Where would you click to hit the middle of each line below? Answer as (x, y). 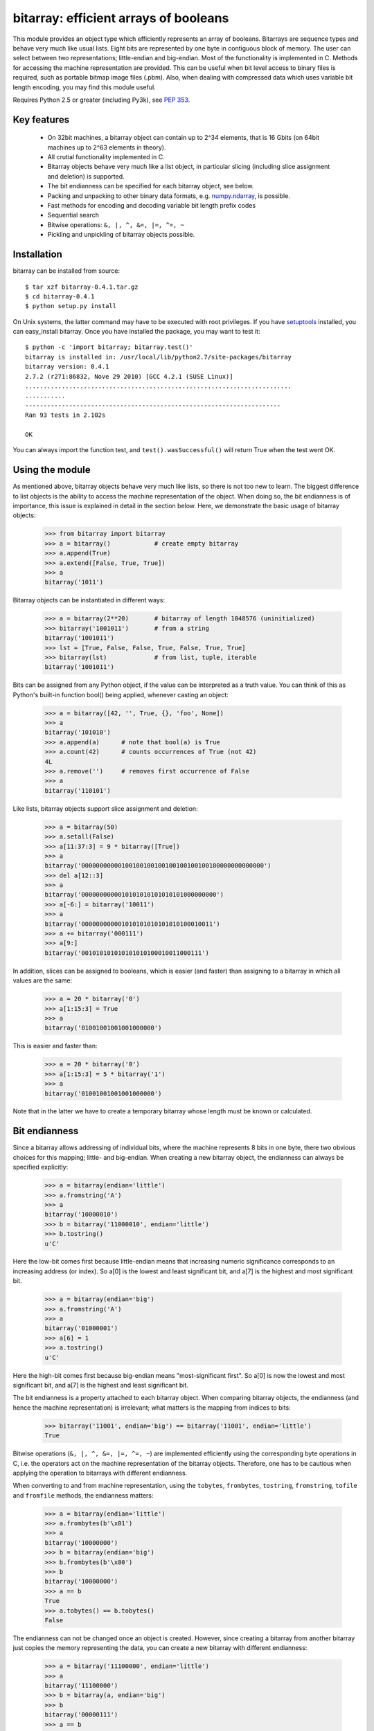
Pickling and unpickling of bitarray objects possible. (121, 235)
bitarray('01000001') (81, 1328)
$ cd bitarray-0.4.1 (60, 296)
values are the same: (43, 980)
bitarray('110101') (78, 790)
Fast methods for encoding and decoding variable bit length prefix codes (152, 206)
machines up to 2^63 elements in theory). (107, 147)
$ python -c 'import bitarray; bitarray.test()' (109, 347)
